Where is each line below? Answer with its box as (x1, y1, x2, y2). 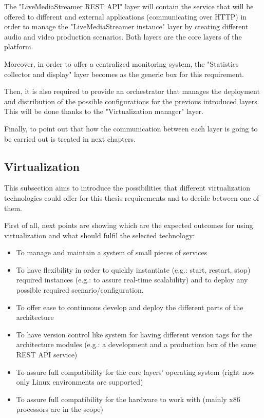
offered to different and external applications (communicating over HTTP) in (4, 11, 247, 22)
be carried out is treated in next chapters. (4, 133, 136, 144)
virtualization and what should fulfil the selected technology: (4, 230, 195, 240)
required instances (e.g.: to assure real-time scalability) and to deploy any (16, 274, 248, 285)
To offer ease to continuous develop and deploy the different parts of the (16, 301, 243, 312)
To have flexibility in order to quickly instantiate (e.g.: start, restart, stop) (16, 264, 251, 275)
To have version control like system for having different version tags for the (16, 329, 253, 339)
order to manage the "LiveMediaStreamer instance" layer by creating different (4, 21, 249, 32)
